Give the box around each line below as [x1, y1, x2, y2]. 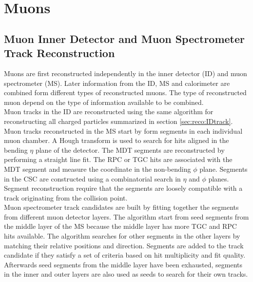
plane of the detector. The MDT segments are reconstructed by [35, 144, 225, 155]
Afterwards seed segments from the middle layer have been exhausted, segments [4, 259, 243, 269]
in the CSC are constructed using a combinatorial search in [4, 173, 181, 183]
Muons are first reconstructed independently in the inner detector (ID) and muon [4, 68, 247, 78]
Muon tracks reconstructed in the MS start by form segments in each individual [4, 125, 243, 136]
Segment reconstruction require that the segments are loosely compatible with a [4, 183, 243, 193]
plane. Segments [199, 163, 248, 174]
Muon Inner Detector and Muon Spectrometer [4, 31, 245, 46]
